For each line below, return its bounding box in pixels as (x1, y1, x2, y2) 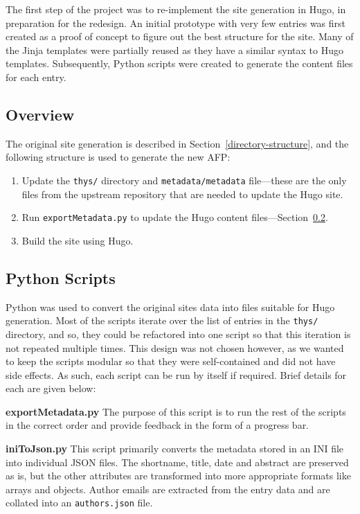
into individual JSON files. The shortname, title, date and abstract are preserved (6, 454, 349, 469)
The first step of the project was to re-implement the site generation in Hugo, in (6, 2, 346, 16)
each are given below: (6, 381, 96, 396)
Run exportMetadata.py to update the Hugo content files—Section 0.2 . (21, 210, 328, 224)
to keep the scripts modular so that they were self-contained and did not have (6, 354, 336, 369)
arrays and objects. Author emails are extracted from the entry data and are (6, 481, 330, 496)
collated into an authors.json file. (6, 495, 153, 510)
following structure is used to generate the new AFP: (6, 150, 231, 164)
